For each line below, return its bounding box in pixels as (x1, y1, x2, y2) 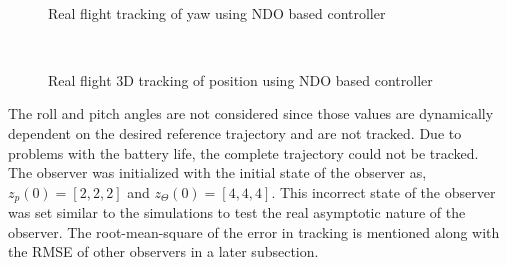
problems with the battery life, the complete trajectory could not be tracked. (8, 142, 479, 163)
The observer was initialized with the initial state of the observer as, (8, 162, 427, 183)
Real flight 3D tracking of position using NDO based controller (48, 69, 433, 90)
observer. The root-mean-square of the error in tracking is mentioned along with (8, 221, 500, 242)
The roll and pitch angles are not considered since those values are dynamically (8, 103, 494, 124)
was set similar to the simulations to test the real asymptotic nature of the (8, 202, 466, 223)
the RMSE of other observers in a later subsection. (8, 241, 319, 262)
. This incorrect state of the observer (271, 181, 496, 202)
